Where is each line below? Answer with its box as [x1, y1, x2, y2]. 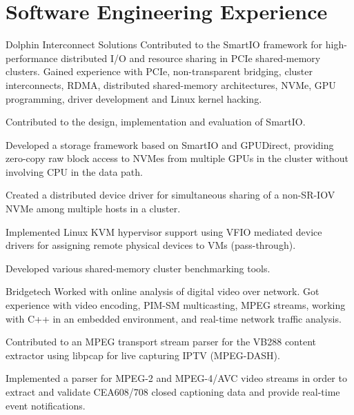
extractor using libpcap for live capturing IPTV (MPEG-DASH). [6, 347, 280, 362]
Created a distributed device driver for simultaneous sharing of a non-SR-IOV [6, 188, 335, 202]
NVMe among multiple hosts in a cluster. [6, 201, 181, 216]
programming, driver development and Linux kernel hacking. [6, 91, 262, 105]
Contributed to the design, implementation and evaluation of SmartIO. [6, 114, 306, 129]
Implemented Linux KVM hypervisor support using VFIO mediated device [6, 224, 322, 239]
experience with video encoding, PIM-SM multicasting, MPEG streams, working [6, 298, 346, 312]
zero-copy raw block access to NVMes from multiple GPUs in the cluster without [6, 151, 348, 165]
